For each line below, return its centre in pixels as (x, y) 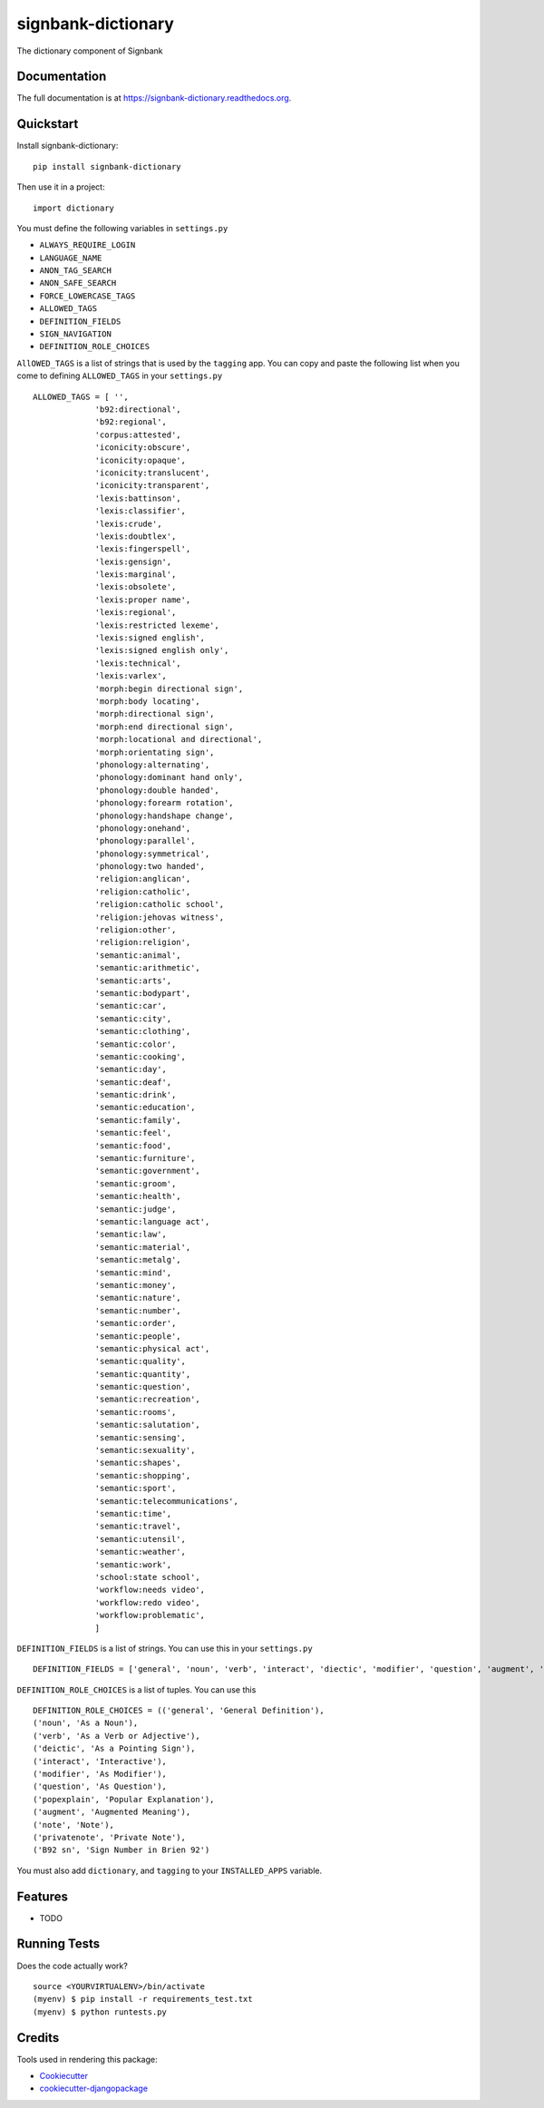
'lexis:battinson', (138, 498)
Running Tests (58, 1944)
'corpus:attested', (138, 434)
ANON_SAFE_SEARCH (78, 283)
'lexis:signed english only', (162, 650)
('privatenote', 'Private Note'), (109, 1837)
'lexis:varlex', (131, 676)
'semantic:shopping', (143, 1475)
